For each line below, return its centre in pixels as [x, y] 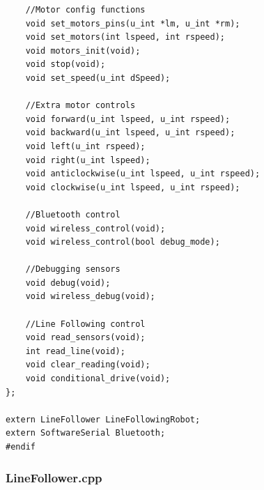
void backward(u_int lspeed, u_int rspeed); [130, 133]
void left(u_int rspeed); [85, 146]
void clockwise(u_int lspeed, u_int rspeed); [133, 187]
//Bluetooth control [73, 214]
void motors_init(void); [83, 51]
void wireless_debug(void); [90, 297]
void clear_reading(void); [88, 365]
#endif [21, 447]
